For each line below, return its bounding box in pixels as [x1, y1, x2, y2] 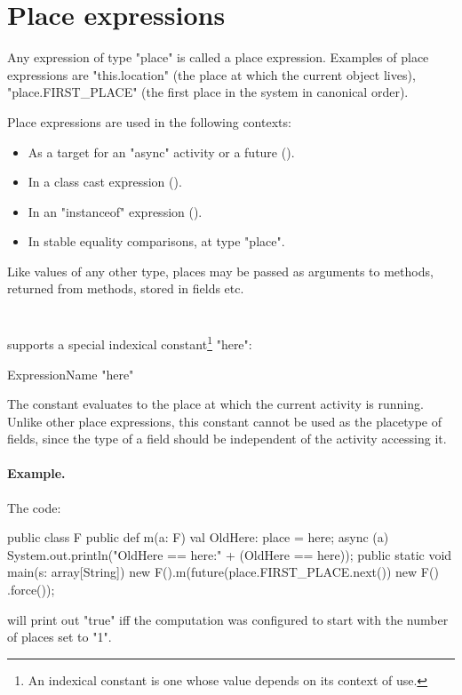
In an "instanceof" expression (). [28, 202, 203, 220]
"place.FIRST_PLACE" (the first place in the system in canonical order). [7, 83, 409, 101]
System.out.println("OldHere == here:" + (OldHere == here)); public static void [7, 545, 452, 563]
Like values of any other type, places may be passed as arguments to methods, [7, 261, 434, 280]
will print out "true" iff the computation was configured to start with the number [7, 610, 449, 628]
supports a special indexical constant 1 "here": [7, 332, 252, 353]
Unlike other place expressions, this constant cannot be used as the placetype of [7, 411, 442, 430]
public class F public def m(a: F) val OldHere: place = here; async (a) [7, 528, 389, 547]
